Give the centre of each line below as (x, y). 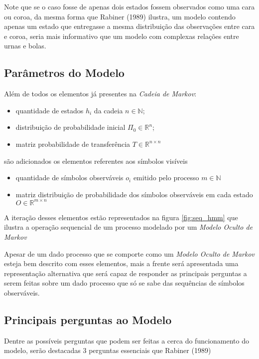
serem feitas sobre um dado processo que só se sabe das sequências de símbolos (124, 283)
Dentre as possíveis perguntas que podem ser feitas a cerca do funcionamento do (127, 340)
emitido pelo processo (166, 178)
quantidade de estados (50, 110)
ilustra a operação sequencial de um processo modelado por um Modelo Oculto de (129, 227)
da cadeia (108, 110)
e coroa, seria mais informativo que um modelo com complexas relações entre (122, 36)
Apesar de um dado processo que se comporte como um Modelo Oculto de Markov (129, 253)
